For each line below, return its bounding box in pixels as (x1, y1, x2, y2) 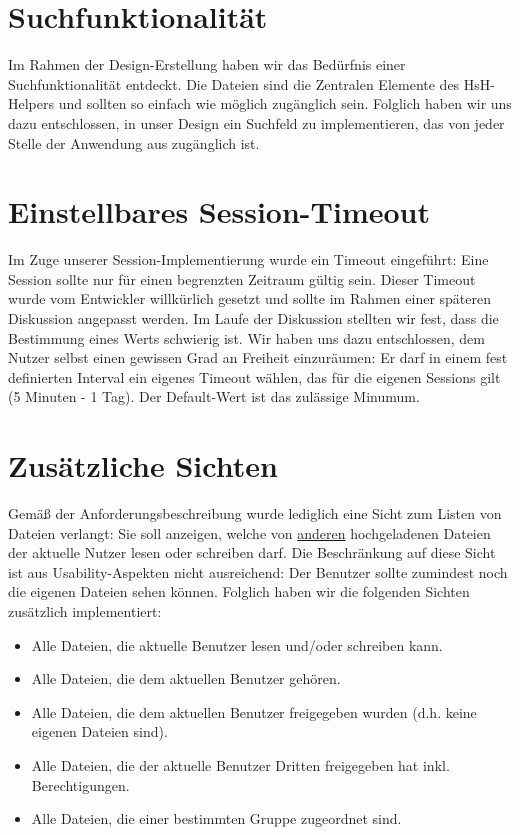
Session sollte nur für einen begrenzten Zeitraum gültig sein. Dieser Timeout (8, 268, 476, 289)
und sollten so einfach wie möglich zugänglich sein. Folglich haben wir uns (58, 93, 512, 114)
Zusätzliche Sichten (8, 445, 278, 486)
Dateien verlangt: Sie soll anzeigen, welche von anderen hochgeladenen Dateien (8, 522, 491, 543)
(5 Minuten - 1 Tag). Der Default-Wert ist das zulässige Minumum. (8, 386, 420, 407)
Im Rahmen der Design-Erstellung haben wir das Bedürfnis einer (8, 54, 406, 75)
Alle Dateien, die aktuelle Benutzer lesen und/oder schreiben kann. (31, 634, 443, 655)
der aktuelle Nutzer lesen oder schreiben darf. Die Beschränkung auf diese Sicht (8, 542, 496, 563)
